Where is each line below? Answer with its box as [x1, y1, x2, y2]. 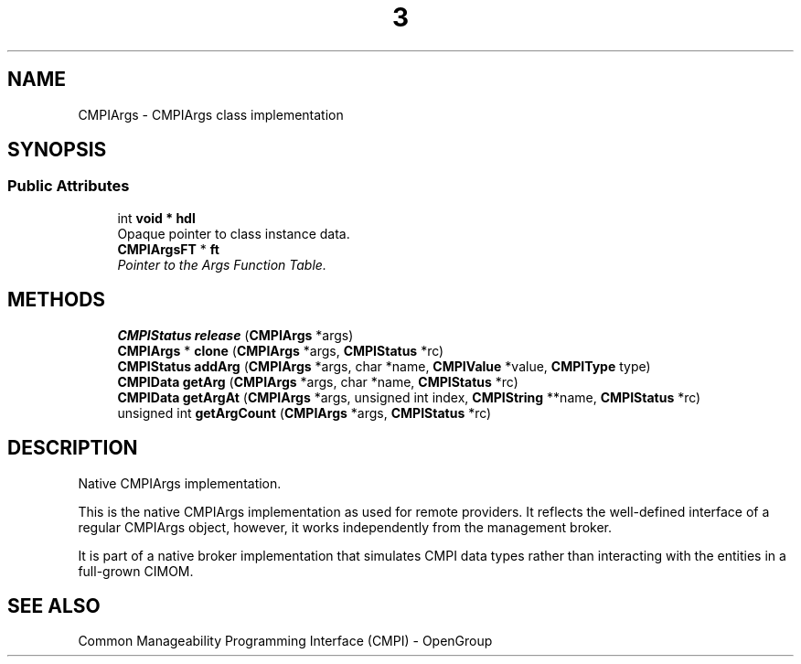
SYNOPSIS [7, 138, 107, 162]
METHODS [7, 288, 106, 312]
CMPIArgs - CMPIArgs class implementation [78, 106, 344, 123]
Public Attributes [7, 177, 130, 196]
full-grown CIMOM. [78, 562, 194, 579]
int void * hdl [117, 209, 196, 226]
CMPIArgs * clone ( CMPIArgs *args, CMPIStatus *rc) [117, 342, 444, 359]
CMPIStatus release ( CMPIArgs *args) [117, 327, 354, 343]
